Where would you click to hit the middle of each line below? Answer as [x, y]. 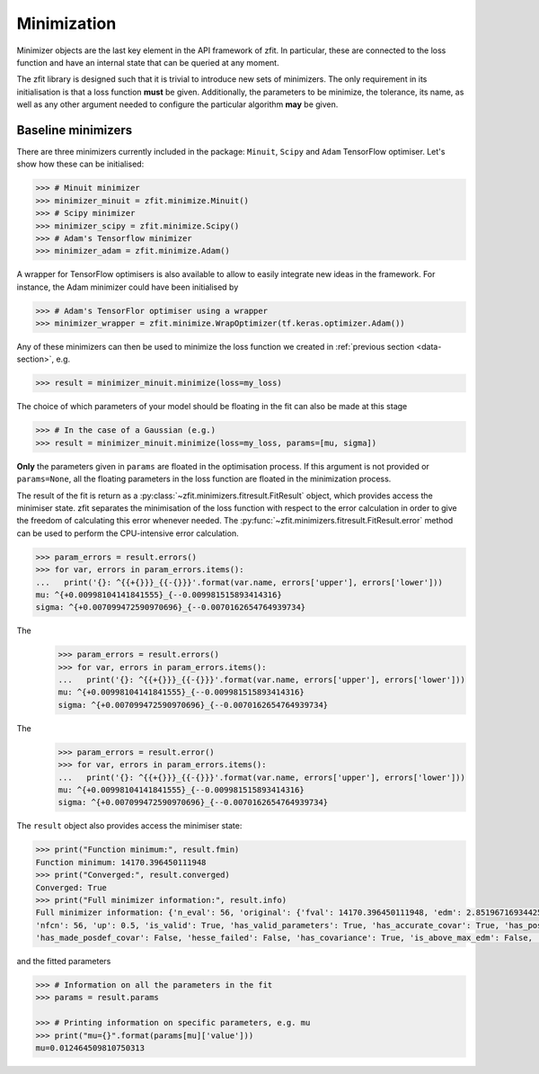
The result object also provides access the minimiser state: [129, 826]
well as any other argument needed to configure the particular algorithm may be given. [177, 104]
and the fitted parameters [64, 962]
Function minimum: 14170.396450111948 [121, 862]
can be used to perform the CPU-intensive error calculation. [128, 533]
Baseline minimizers [75, 130]
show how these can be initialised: [80, 164]
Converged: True [71, 887]
